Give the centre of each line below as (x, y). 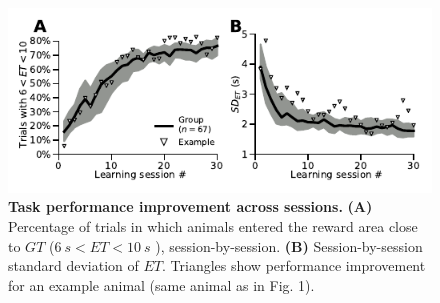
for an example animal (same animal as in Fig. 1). (161, 284)
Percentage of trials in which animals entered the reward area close (213, 225)
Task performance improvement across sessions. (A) (190, 206)
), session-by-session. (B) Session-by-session (289, 245)
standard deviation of (73, 265)
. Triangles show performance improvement (294, 265)
